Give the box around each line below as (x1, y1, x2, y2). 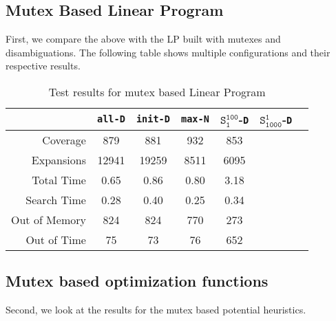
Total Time (32, 171, 86, 188)
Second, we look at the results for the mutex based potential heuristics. (6, 302, 306, 317)
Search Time (25, 191, 86, 208)
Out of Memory (11, 211, 86, 228)
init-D (136, 113, 170, 125)
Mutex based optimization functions (6, 270, 269, 291)
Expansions (31, 151, 86, 168)
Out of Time (25, 231, 86, 247)
